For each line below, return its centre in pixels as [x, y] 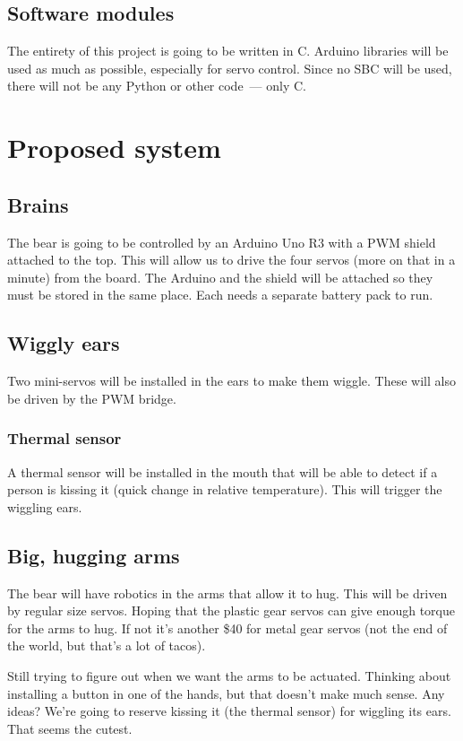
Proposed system [114, 148]
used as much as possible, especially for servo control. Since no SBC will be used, [230, 68]
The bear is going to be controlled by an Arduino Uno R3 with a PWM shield [222, 242]
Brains [38, 204]
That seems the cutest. [70, 728]
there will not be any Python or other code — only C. [157, 86]
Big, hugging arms [94, 555]
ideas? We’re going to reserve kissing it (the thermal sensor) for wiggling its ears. [229, 711]
